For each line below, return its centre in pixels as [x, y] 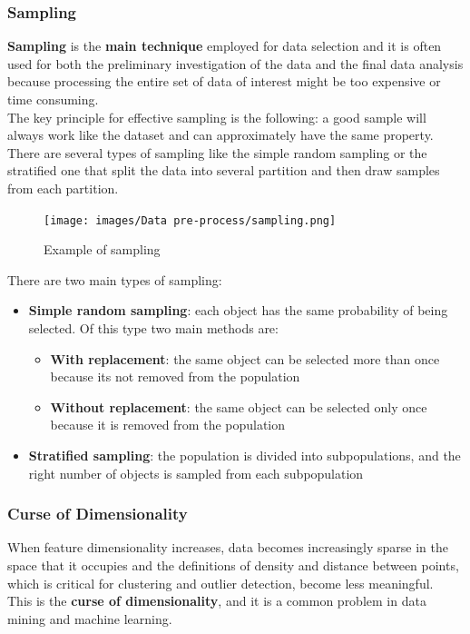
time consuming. [53, 99]
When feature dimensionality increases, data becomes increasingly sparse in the [228, 547]
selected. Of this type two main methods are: [153, 328]
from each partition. [63, 188]
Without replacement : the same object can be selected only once [239, 406]
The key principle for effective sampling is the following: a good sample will [217, 117]
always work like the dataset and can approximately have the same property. [220, 135]
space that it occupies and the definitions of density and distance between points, [233, 565]
